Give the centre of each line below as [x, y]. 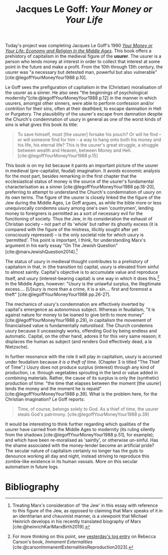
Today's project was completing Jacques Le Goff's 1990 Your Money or [79, 46]
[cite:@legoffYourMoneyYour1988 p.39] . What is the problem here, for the [81, 394]
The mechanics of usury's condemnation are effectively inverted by [75, 304]
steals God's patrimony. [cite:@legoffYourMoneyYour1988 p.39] [83, 414]
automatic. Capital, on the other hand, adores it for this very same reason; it [83, 336]
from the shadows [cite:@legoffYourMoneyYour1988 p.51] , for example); [79, 434]
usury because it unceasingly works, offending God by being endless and [81, 330]
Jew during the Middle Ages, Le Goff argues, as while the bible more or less [83, 203]
